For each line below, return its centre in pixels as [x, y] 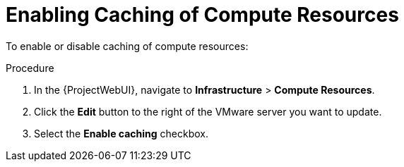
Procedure [30, 68]
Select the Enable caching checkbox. [121, 133]
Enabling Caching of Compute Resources [202, 15]
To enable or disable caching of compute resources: [127, 46]
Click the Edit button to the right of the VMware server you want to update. [208, 111]
